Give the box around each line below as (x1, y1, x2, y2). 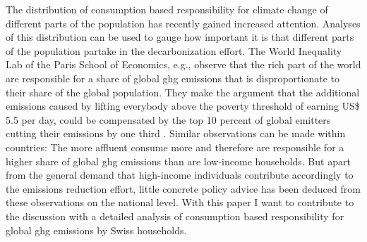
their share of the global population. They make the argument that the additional (6, 84, 360, 99)
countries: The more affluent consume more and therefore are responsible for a (6, 139, 344, 154)
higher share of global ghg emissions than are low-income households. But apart (6, 153, 351, 168)
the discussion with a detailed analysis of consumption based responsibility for (6, 208, 344, 223)
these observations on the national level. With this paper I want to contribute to (6, 195, 354, 210)
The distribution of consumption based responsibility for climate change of (6, 2, 328, 16)
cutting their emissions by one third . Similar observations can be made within (6, 126, 346, 141)
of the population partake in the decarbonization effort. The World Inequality (6, 43, 342, 58)
